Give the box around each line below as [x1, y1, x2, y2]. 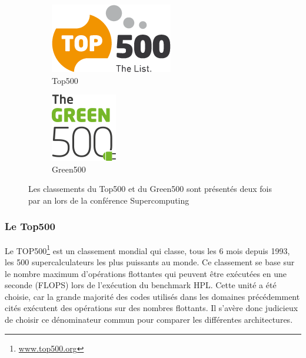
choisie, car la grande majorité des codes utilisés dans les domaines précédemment [5, 290, 300, 302]
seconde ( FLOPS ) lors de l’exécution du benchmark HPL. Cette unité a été [5, 279, 277, 291]
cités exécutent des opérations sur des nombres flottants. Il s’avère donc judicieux [5, 302, 298, 314]
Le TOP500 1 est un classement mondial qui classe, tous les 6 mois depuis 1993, [5, 242, 290, 256]
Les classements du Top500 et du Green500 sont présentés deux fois [28, 183, 272, 195]
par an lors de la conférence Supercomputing [28, 194, 189, 206]
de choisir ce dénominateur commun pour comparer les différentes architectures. [5, 313, 293, 325]
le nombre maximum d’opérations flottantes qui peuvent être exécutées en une [5, 267, 287, 279]
